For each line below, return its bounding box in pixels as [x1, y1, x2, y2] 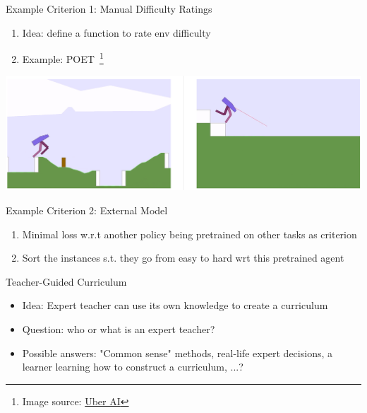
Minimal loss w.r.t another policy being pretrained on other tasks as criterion [22, 226, 357, 241]
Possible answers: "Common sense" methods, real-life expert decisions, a [22, 345, 332, 360]
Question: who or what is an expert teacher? [22, 321, 215, 336]
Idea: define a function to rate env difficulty [22, 25, 211, 40]
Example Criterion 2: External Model [6, 202, 168, 217]
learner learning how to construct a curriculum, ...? [22, 359, 243, 374]
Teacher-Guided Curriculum [6, 274, 127, 289]
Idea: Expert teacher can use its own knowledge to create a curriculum [22, 298, 328, 313]
